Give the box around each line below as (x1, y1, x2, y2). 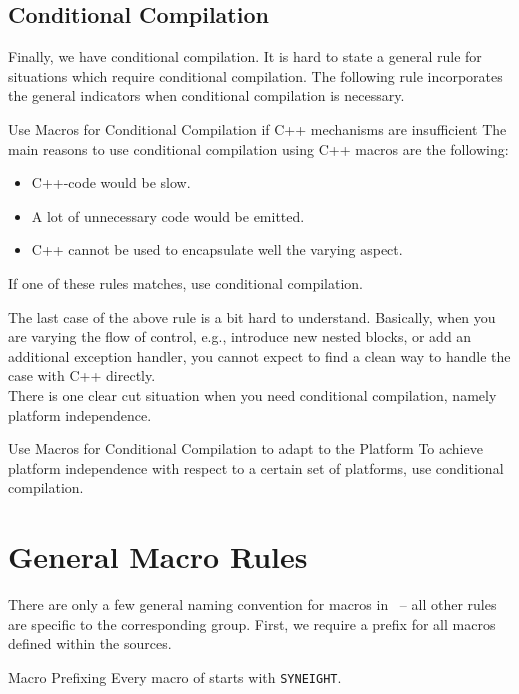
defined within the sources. (8, 633, 172, 654)
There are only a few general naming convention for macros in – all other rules (8, 594, 497, 615)
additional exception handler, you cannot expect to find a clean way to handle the (8, 345, 511, 366)
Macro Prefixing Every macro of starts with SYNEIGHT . (8, 666, 342, 687)
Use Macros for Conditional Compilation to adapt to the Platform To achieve (8, 438, 483, 459)
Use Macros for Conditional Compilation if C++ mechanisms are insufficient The (8, 118, 507, 139)
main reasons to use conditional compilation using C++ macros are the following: (8, 138, 509, 159)
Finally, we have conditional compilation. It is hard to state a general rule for (8, 46, 482, 67)
